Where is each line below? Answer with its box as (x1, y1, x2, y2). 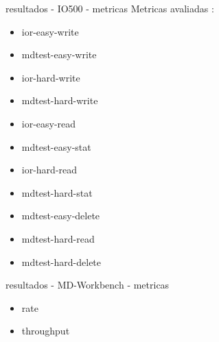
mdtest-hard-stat (21, 185, 93, 199)
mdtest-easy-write (21, 47, 97, 62)
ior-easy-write (21, 24, 79, 38)
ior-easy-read (21, 116, 76, 130)
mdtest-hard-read (21, 231, 95, 245)
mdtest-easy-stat (21, 139, 91, 154)
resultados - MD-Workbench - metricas (5, 278, 170, 292)
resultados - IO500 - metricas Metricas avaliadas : (5, 1, 214, 15)
